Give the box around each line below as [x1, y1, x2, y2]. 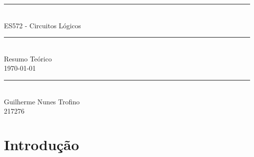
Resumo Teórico [4, 53, 52, 63]
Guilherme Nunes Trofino [4, 96, 80, 106]
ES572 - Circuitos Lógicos [4, 20, 81, 30]
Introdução [4, 134, 79, 154]
